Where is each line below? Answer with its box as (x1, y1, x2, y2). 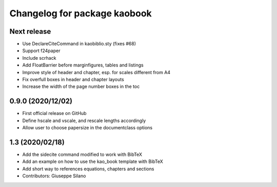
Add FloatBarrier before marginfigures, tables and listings (22, 62, 144, 68)
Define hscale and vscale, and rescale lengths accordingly (22, 118, 146, 124)
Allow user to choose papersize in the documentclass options (22, 125, 153, 131)
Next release (9, 27, 51, 36)
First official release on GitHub (22, 110, 87, 116)
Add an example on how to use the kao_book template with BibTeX (22, 158, 164, 165)
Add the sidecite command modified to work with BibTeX (22, 151, 142, 157)
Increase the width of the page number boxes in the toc (22, 83, 140, 89)
